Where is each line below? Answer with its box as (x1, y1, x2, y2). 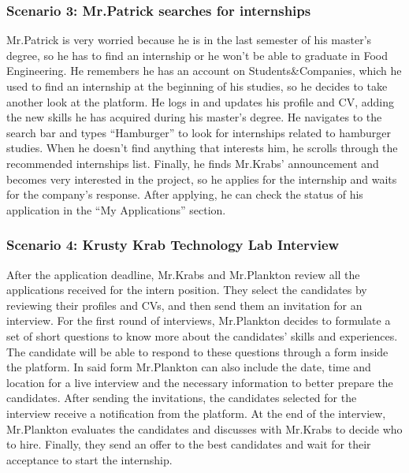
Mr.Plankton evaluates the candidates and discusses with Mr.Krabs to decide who (6, 420, 403, 437)
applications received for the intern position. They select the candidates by (6, 281, 367, 298)
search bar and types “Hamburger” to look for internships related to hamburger (6, 124, 391, 140)
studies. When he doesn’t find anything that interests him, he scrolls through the (6, 140, 398, 156)
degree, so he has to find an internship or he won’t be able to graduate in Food (6, 47, 388, 63)
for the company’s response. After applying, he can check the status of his (6, 186, 363, 203)
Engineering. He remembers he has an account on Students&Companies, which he (6, 62, 402, 79)
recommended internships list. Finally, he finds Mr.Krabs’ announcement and (6, 155, 379, 171)
